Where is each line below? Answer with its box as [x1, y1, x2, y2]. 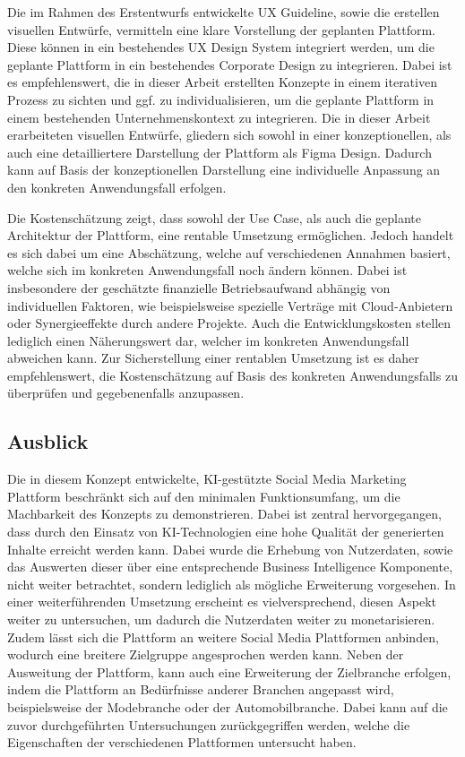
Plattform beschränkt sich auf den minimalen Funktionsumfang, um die [7, 486, 400, 505]
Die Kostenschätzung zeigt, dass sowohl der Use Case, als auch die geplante [7, 208, 421, 227]
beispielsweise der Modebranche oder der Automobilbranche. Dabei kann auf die [7, 697, 448, 716]
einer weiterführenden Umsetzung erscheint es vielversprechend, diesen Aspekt [7, 592, 436, 611]
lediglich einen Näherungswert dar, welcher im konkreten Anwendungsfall [7, 331, 409, 349]
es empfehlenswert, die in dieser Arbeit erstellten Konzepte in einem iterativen [7, 73, 437, 91]
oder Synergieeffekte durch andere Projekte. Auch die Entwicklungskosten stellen [7, 314, 452, 332]
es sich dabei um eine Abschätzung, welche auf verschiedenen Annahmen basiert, [7, 243, 451, 262]
